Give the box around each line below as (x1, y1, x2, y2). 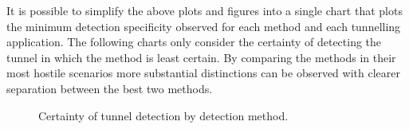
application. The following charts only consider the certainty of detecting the (6, 33, 382, 50)
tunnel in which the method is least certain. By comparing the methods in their (6, 49, 396, 65)
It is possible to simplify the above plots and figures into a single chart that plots (6, 2, 403, 18)
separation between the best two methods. (6, 80, 213, 96)
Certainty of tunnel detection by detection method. (38, 107, 289, 123)
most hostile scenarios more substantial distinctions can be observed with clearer (6, 64, 400, 81)
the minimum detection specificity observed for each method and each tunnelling (6, 18, 401, 34)
